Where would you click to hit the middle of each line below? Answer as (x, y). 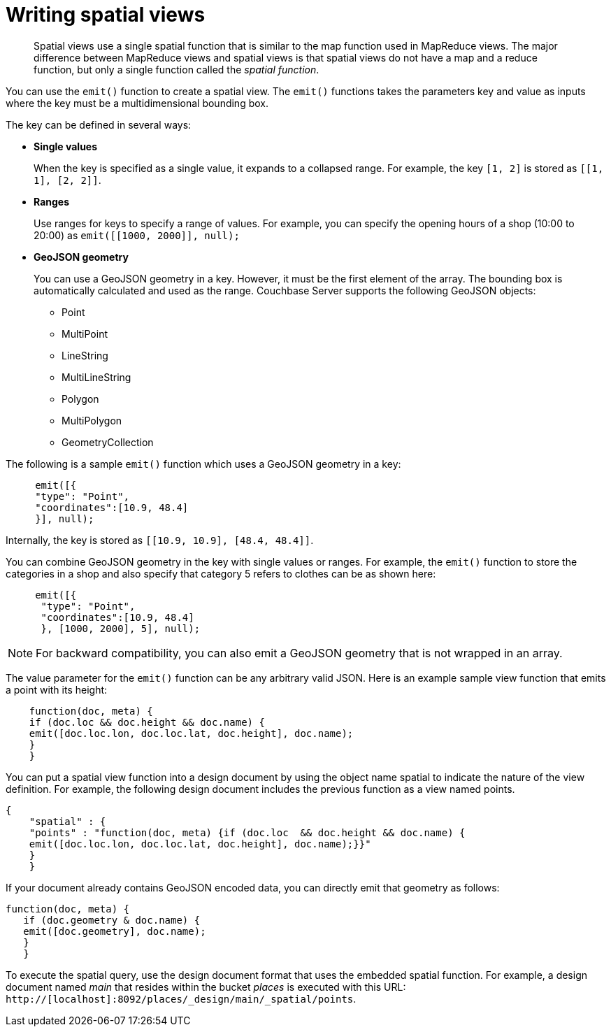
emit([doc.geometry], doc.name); (115, 931)
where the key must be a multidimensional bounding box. (137, 103)
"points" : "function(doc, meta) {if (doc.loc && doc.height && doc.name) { (247, 832)
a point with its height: (57, 689)
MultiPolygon (92, 420)
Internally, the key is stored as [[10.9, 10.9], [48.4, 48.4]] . (160, 540)
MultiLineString (96, 377)
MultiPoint (85, 334)
